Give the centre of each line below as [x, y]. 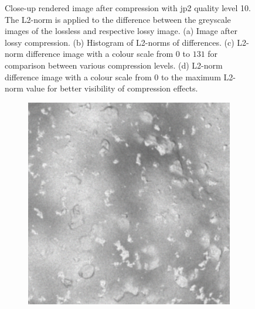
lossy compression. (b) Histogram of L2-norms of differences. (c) [120, 42]
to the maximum [191, 77]
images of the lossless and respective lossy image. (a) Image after [121, 31]
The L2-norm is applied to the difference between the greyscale [118, 19]
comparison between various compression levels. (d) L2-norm [114, 65]
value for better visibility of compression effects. [112, 88]
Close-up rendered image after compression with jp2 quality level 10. [128, 8]
